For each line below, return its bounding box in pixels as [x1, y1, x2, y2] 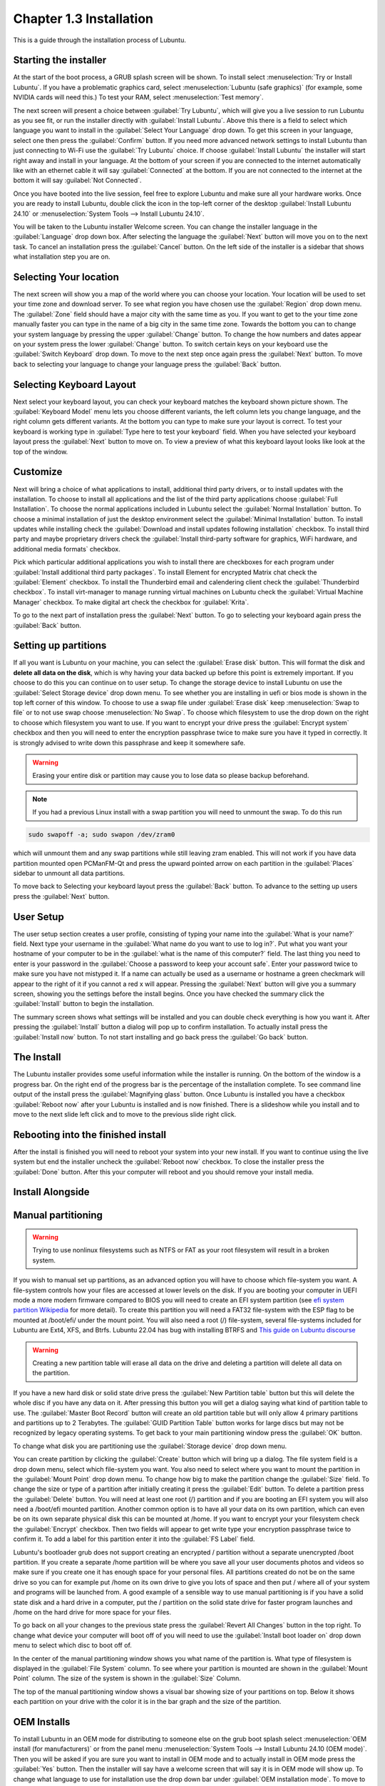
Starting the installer [13, 54, 107, 66]
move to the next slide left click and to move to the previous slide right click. [13, 1109, 237, 1118]
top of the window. [13, 447, 68, 456]
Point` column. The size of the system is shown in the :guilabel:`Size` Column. [13, 1674, 242, 1682]
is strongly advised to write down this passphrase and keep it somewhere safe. [13, 738, 246, 747]
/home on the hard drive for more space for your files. [13, 1607, 172, 1616]
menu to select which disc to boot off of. [13, 1641, 132, 1650]
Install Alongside [13, 1186, 90, 1198]
